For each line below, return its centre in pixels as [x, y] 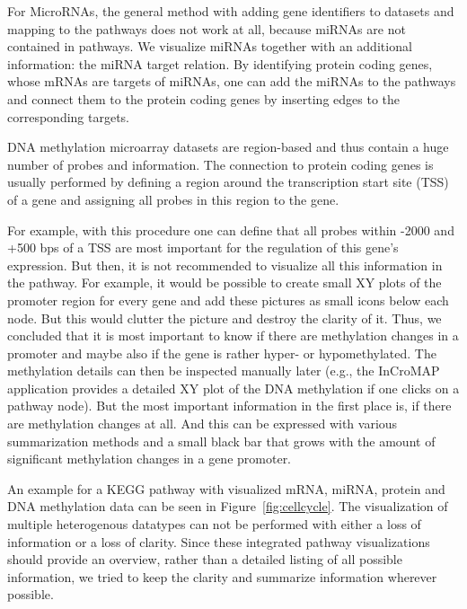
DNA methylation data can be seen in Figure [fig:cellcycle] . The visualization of [228, 506]
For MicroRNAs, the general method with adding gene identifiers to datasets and [231, 11]
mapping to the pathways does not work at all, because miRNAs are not [207, 28]
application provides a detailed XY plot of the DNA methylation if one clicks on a [233, 388]
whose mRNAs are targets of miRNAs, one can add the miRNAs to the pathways [232, 81]
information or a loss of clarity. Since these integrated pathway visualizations [219, 541]
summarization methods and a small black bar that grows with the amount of [221, 441]
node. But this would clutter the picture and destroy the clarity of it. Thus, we [225, 318]
